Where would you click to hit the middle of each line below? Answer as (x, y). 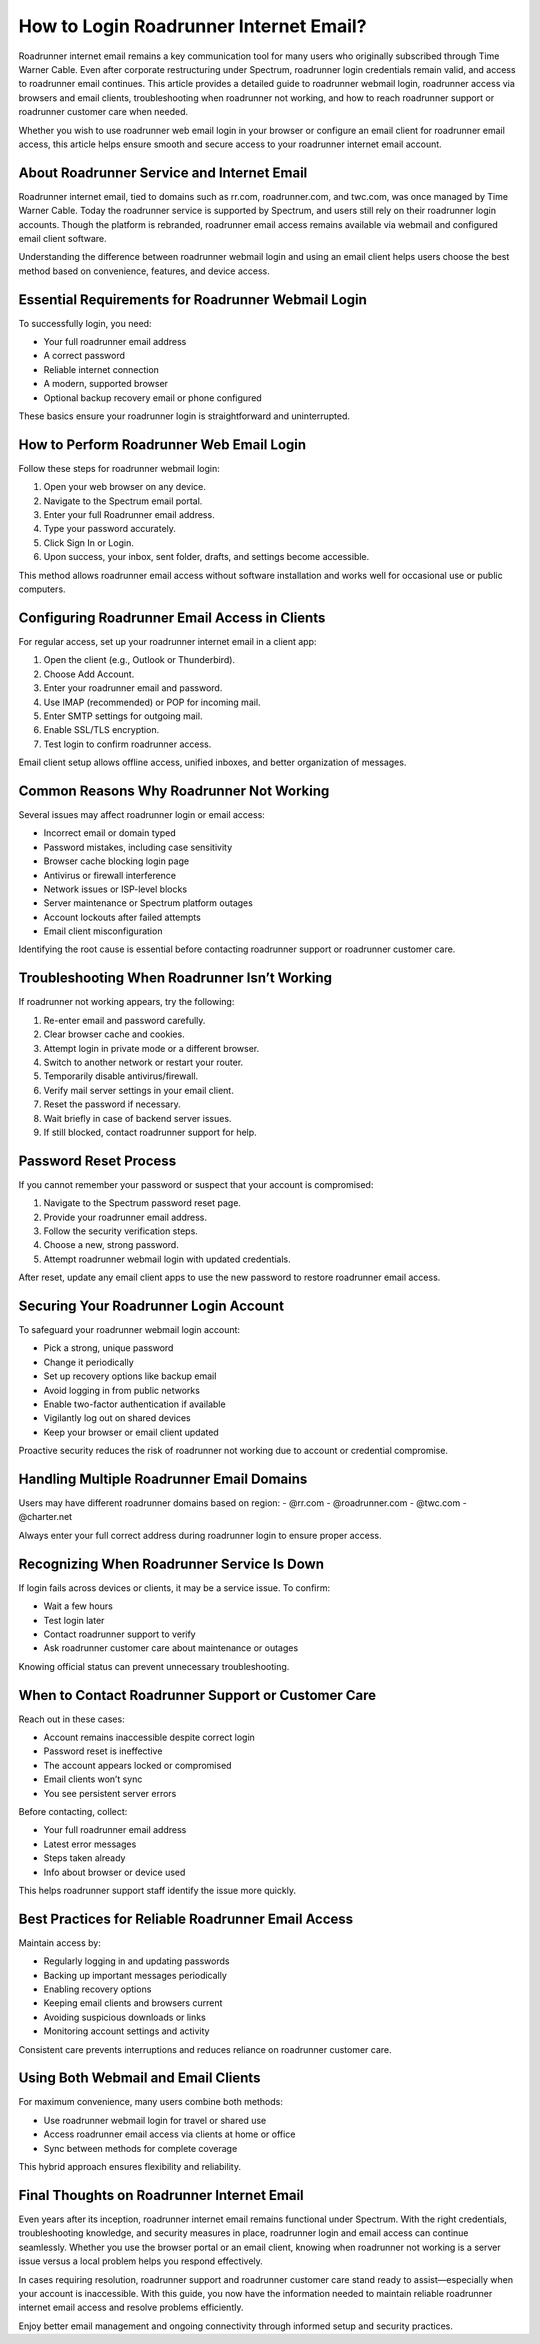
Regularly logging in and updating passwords (136, 1961)
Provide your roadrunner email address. (125, 1217)
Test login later (74, 1620)
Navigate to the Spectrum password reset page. (142, 1203)
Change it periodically (88, 1362)
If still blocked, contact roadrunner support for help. (150, 1132)
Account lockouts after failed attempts (122, 917)
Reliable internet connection (101, 369)
